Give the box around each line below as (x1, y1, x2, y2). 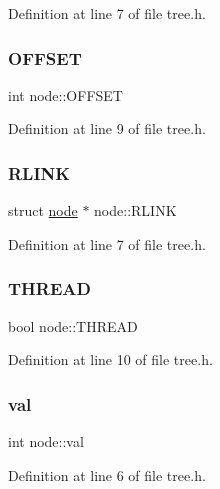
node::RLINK (94, 200, 177, 221)
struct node (8, 200, 78, 221)
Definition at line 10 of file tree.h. (8, 349, 213, 370)
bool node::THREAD (8, 315, 138, 336)
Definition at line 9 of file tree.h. (8, 118, 206, 139)
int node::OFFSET (8, 84, 123, 105)
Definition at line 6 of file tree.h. (8, 464, 206, 485)
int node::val (8, 431, 84, 452)
